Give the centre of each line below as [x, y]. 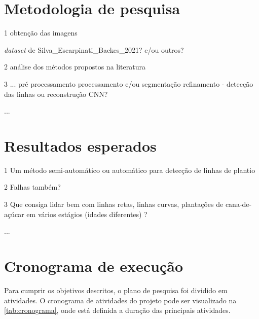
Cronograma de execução [94, 265]
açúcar [14, 214]
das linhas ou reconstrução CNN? [56, 94]
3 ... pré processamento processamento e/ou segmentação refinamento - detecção [129, 83]
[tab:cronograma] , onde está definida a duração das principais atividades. [117, 310]
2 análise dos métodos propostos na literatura [75, 67]
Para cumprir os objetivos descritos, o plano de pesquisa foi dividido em [116, 290]
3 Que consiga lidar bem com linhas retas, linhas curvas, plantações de [114, 204]
